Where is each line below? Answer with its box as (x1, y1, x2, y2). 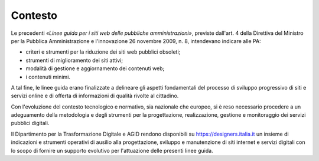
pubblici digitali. (11, 120, 50, 127)
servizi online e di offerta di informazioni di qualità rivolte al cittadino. (11, 92, 179, 100)
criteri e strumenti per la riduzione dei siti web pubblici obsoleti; (25, 48, 181, 55)
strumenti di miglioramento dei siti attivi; (25, 57, 123, 64)
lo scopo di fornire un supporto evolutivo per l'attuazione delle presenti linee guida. (11, 147, 213, 154)
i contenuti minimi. (25, 73, 71, 80)
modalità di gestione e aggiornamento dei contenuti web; (25, 65, 165, 72)
